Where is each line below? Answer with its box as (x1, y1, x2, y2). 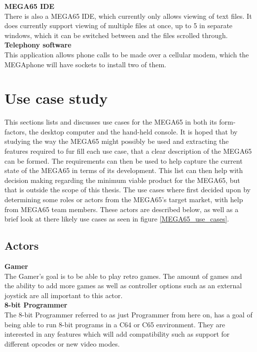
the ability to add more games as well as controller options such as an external (4, 280, 242, 291)
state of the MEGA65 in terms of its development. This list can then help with (4, 165, 243, 176)
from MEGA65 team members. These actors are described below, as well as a (4, 204, 239, 214)
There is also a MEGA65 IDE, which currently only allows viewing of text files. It (4, 10, 252, 21)
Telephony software (4, 40, 72, 50)
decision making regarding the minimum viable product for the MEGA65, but (4, 175, 240, 185)
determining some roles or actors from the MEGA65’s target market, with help (4, 194, 243, 205)
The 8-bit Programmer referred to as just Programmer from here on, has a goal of (4, 309, 253, 319)
